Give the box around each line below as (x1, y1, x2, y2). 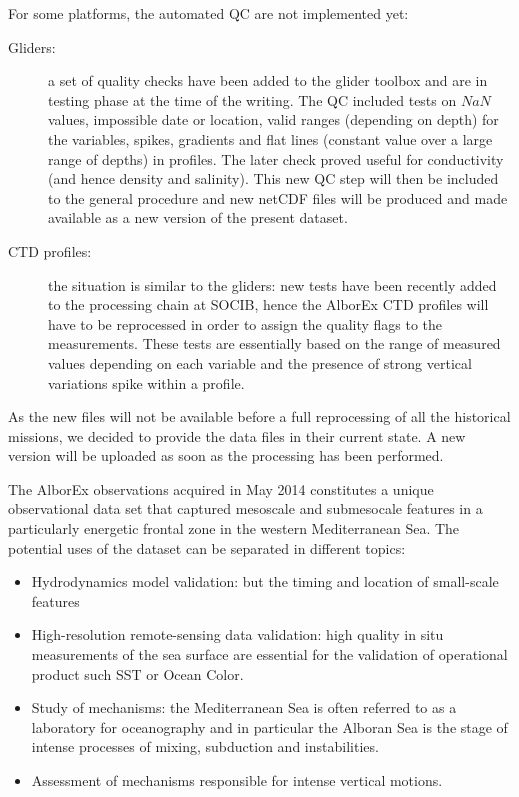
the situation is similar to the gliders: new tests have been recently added (48, 274, 497, 295)
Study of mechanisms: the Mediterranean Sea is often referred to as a (31, 697, 457, 718)
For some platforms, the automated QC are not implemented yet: (8, 3, 409, 23)
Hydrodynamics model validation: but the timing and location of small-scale (31, 571, 499, 592)
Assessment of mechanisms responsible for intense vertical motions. (31, 770, 443, 790)
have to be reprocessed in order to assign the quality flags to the (48, 313, 443, 334)
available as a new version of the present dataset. (48, 207, 348, 228)
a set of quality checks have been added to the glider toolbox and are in (48, 70, 488, 91)
